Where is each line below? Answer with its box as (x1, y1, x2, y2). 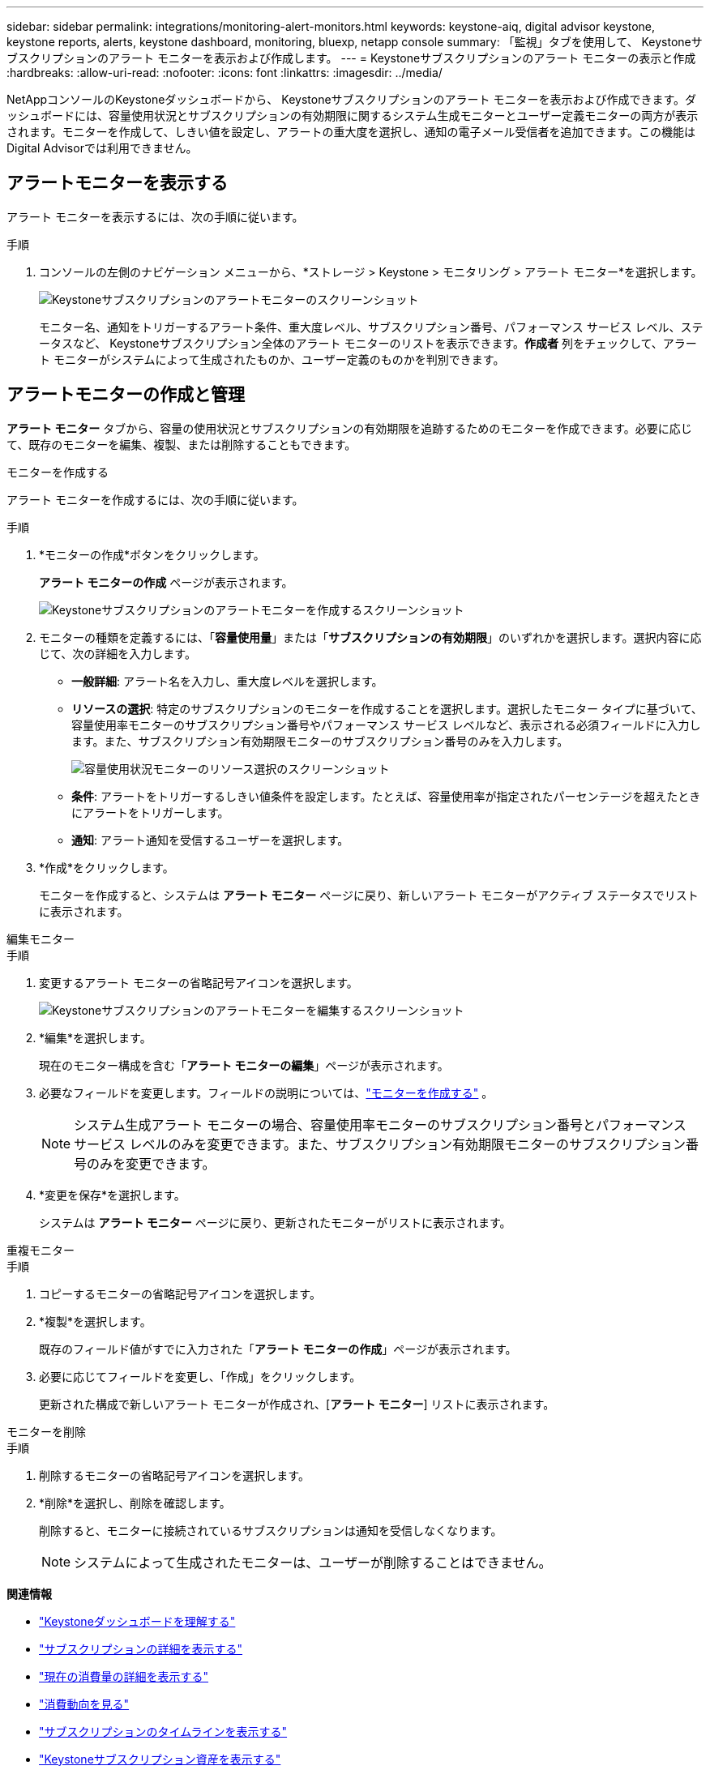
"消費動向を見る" (39, 1696, 130, 1711)
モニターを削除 (6, 1424, 86, 1439)
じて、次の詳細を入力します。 (39, 646, 196, 661)
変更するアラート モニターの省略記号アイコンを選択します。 (39, 975, 358, 990)
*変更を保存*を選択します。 (39, 1187, 186, 1202)
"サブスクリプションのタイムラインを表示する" (39, 1724, 288, 1738)
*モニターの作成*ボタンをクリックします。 (39, 547, 265, 562)
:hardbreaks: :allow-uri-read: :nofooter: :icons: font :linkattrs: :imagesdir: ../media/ (6, 66, 443, 79)
